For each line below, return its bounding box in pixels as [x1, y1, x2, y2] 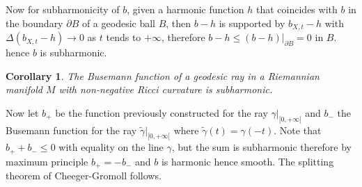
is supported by [219, 15, 285, 30]
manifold [6, 82, 42, 97]
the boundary [6, 15, 63, 30]
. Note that [274, 122, 322, 137]
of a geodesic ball [81, 15, 155, 30]
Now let [6, 105, 39, 120]
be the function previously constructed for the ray [55, 105, 268, 120]
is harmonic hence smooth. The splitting [161, 154, 334, 168]
